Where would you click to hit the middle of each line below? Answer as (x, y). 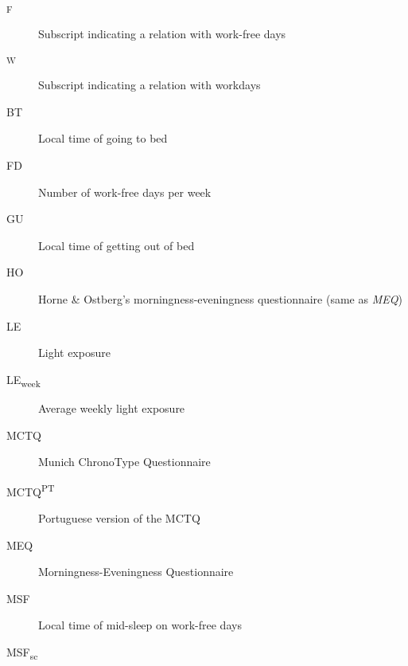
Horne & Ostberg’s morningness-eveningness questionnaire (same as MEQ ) (220, 299)
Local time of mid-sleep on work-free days (140, 625)
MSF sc (22, 652)
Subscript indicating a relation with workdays (150, 85)
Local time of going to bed (103, 138)
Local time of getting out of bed (117, 245)
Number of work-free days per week (125, 192)
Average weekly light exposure (112, 407)
